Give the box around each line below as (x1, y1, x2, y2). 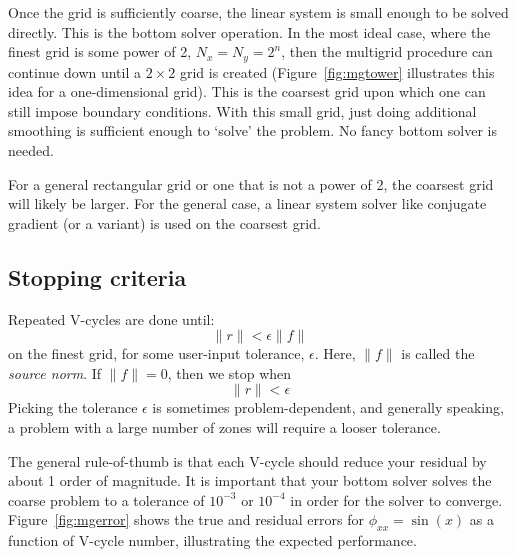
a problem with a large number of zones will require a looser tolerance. (8, 416, 441, 437)
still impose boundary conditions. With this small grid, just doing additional (8, 100, 477, 121)
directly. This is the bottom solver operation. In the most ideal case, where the (8, 21, 491, 42)
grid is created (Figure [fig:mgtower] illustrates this (179, 61, 495, 82)
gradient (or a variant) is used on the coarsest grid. (8, 212, 321, 233)
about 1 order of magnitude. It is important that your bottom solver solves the (8, 470, 492, 491)
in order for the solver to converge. (290, 489, 503, 510)
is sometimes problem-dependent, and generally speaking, (152, 397, 504, 418)
